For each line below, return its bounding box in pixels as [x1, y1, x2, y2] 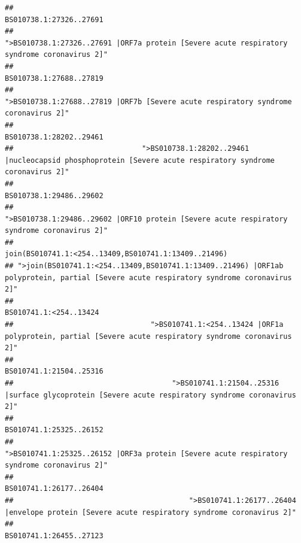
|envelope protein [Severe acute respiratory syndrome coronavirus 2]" [5, 508, 296, 517]
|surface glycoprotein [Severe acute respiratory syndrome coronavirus [5, 390, 296, 399]
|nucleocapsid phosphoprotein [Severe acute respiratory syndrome [5, 156, 275, 165]
